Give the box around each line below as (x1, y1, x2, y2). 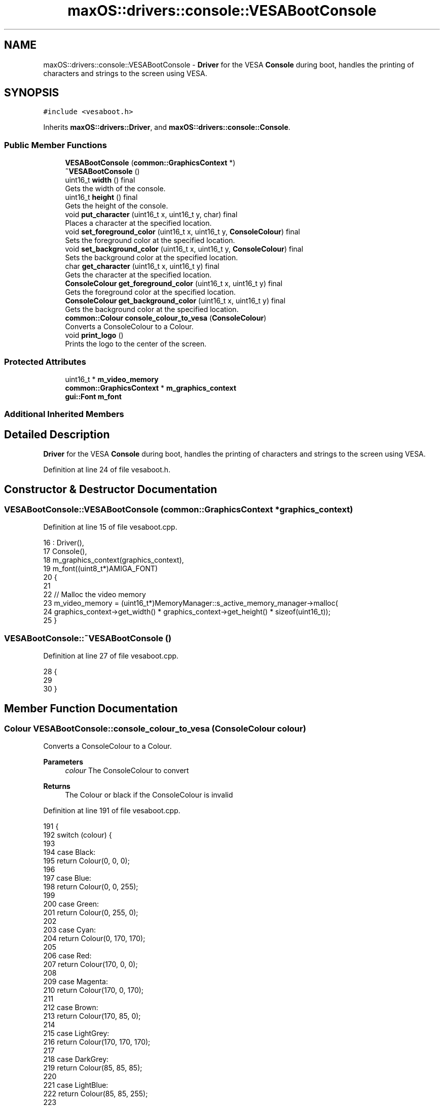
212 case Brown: (43, 1003, 98, 1012)
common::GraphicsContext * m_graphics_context (65, 383, 237, 392)
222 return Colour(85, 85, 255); (43, 1089, 148, 1098)
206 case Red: (43, 951, 92, 960)
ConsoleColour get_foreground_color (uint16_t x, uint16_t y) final (65, 279, 283, 288)
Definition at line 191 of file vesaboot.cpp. (43, 806, 180, 815)
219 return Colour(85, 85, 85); (43, 1063, 142, 1073)
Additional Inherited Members (4, 409, 124, 420)
